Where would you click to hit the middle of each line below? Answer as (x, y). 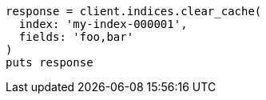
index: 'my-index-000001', (103, 24)
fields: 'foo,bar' (76, 37)
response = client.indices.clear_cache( (134, 11)
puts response (50, 62)
